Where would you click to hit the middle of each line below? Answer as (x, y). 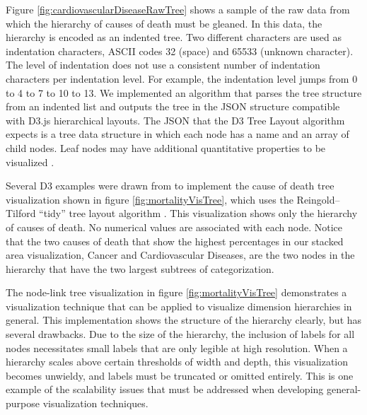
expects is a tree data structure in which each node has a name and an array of (177, 134)
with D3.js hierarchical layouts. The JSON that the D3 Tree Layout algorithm (175, 120)
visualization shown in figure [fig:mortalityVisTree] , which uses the (150, 199)
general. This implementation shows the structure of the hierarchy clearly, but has (184, 320)
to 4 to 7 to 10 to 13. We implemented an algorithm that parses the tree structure (184, 92)
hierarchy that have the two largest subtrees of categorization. (140, 268)
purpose (23, 403)
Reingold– (318, 199)
